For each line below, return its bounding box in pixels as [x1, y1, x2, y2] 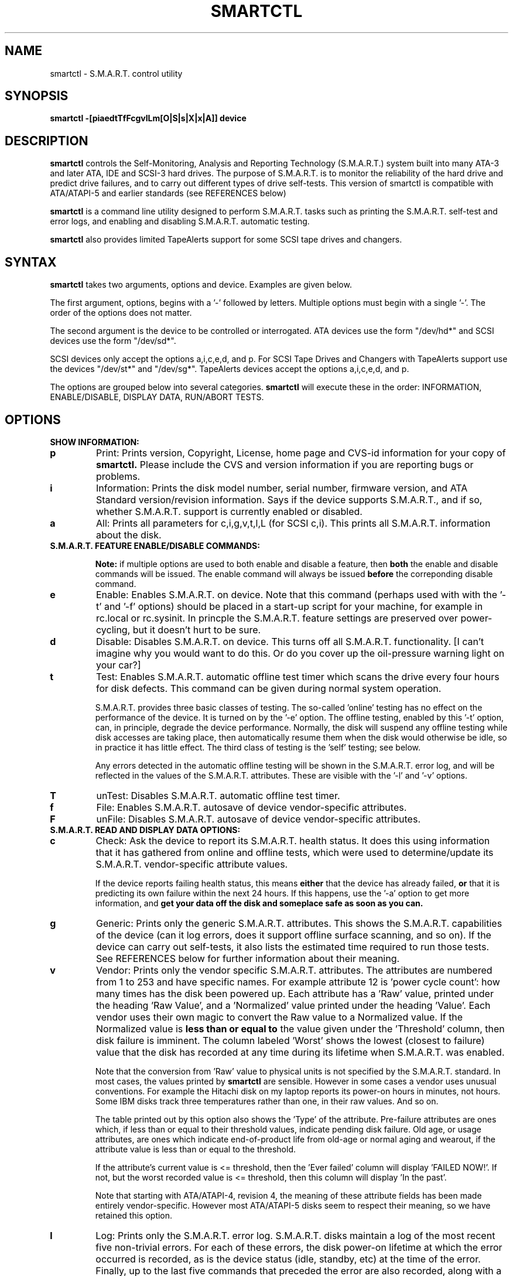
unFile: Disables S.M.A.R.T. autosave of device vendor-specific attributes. [96, 813, 420, 825]
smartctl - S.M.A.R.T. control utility [50, 68, 183, 79]
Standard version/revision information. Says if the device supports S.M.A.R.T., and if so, [95, 493, 483, 506]
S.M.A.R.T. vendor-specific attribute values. [95, 858, 288, 870]
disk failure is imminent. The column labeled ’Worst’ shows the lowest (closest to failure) [96, 1034, 485, 1046]
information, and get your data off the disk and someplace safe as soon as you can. [95, 898, 423, 908]
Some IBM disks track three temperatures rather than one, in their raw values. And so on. [95, 1096, 439, 1106]
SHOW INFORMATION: [50, 436, 139, 447]
